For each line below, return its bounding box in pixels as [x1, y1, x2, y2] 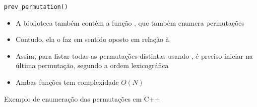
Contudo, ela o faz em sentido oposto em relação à [15, 34, 169, 44]
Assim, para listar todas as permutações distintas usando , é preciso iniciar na [15, 50, 253, 61]
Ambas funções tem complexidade [15, 77, 119, 87]
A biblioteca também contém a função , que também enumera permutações [15, 17, 245, 28]
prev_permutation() [4, 3, 68, 10]
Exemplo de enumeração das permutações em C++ [4, 93, 160, 104]
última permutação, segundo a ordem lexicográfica [15, 60, 169, 71]
